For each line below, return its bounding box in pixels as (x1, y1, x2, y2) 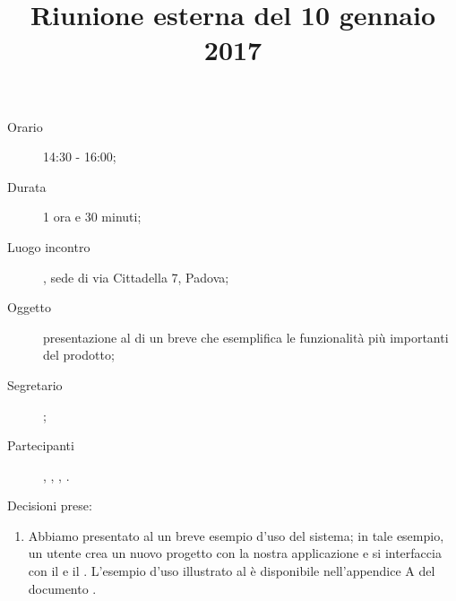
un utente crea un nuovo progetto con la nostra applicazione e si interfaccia (28, 544, 442, 562)
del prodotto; (43, 345, 115, 364)
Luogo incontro (7, 237, 90, 256)
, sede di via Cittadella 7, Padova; (43, 267, 229, 286)
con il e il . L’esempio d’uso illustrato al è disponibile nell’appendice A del (28, 562, 435, 580)
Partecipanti (7, 436, 74, 455)
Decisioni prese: (7, 496, 92, 515)
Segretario (7, 375, 63, 394)
